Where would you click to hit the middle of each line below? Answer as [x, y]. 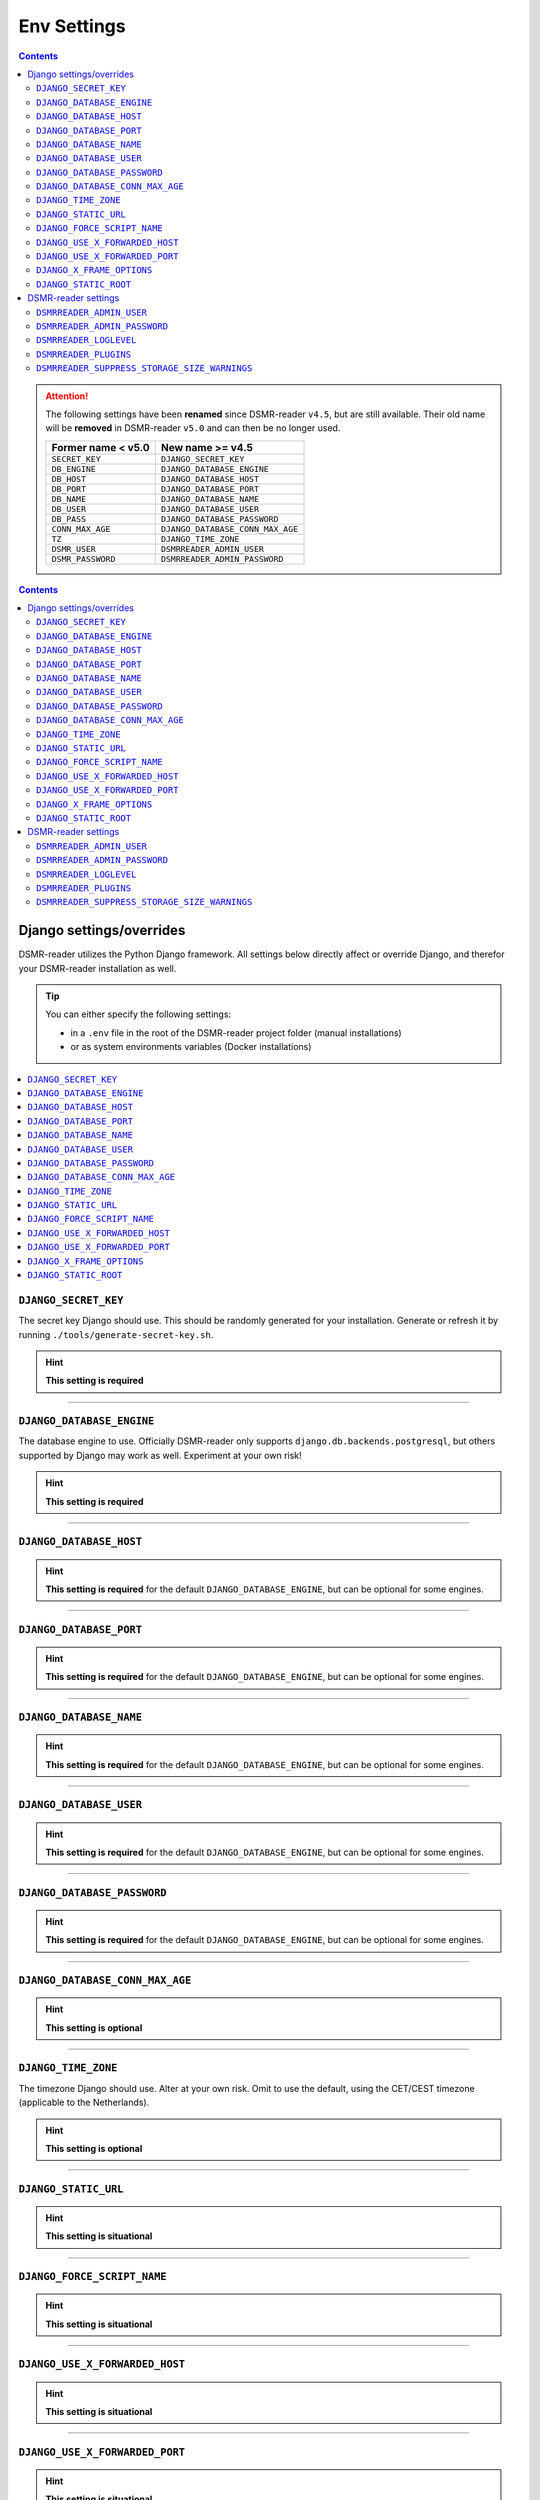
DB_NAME [69, 498]
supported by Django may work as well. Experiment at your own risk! [160, 1455]
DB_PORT [69, 488]
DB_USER [69, 508]
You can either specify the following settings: [138, 1014]
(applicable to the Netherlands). [84, 2102]
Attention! [67, 396]
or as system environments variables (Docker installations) [191, 1047]
